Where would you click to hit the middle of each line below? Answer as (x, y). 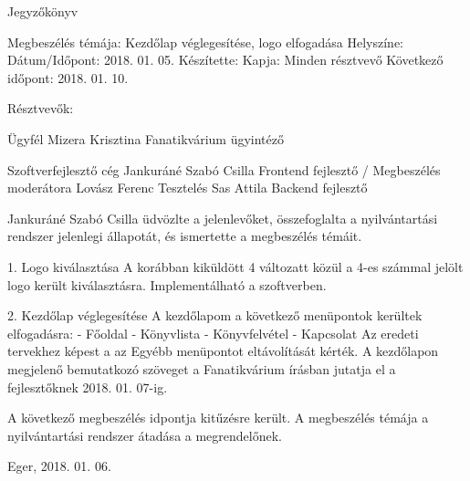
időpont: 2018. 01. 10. (68, 77)
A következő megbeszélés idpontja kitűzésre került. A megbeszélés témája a (218, 418)
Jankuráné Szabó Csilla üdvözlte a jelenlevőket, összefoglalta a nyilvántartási (223, 218)
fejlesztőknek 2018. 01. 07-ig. (88, 387)
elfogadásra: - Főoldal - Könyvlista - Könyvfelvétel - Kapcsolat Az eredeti (213, 333)
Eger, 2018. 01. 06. (59, 466)
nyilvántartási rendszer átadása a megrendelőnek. (145, 435)
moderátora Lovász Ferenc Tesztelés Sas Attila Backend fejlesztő (188, 188)
